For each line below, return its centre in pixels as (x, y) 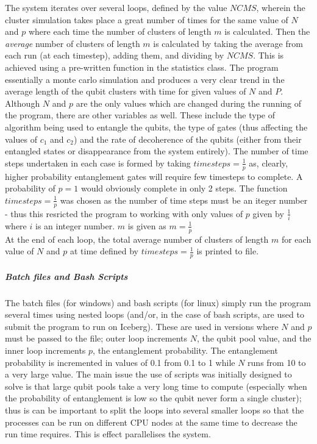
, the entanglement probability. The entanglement (185, 350)
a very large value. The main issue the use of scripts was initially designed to (148, 374)
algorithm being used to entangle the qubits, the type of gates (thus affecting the (156, 127)
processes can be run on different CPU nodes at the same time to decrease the (151, 422)
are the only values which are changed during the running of (189, 103)
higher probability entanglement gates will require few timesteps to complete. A (154, 176)
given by (268, 213)
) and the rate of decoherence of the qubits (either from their (188, 139)
